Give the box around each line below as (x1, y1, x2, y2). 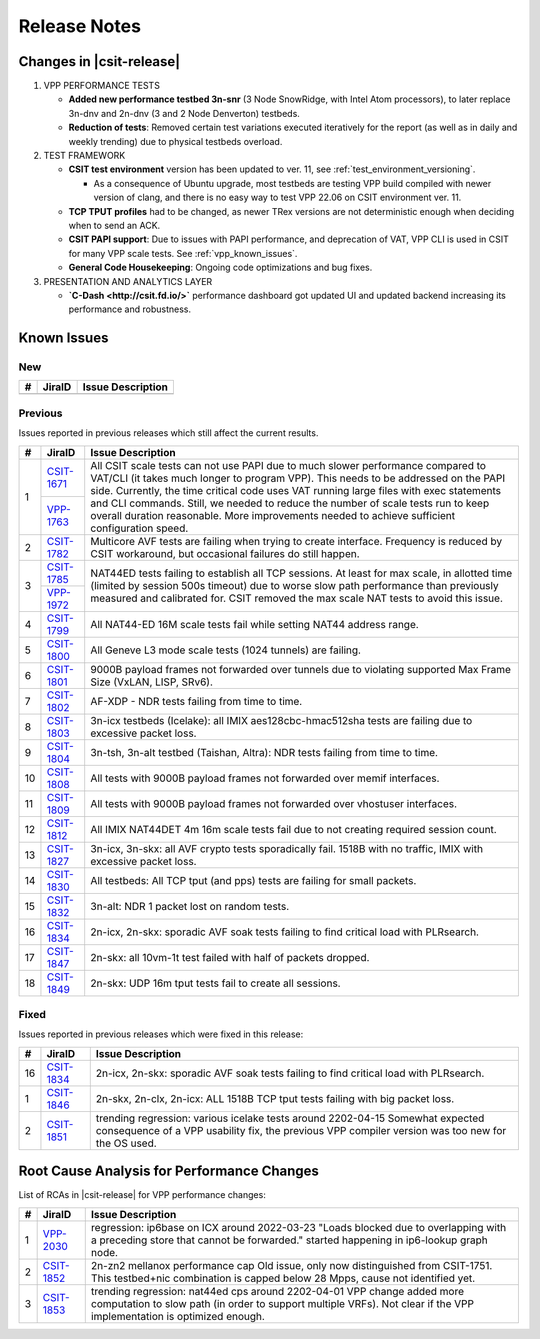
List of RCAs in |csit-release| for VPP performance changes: (18, 1189, 267, 1201)
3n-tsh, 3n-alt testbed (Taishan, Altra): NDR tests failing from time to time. (90, 745, 439, 759)
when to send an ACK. (68, 219, 161, 231)
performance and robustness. (68, 303, 192, 315)
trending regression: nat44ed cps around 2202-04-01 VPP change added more (90, 1284, 465, 1298)
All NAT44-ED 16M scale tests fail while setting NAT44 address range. (90, 617, 419, 631)
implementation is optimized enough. (90, 1309, 265, 1323)
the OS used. (95, 1136, 157, 1150)
